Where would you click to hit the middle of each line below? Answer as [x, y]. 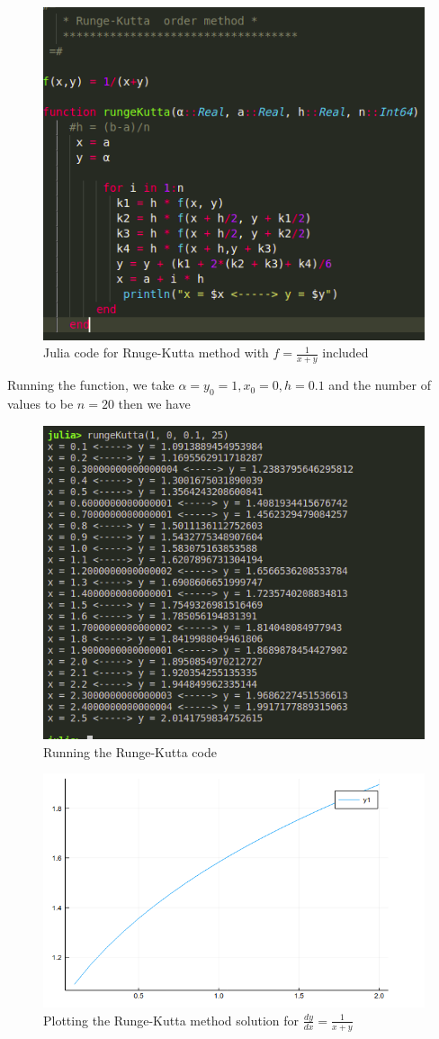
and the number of [380, 385]
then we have [154, 404]
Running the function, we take [91, 385]
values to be [40, 404]
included [345, 352]
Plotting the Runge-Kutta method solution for [171, 1020]
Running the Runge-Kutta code [130, 751]
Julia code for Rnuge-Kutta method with [156, 352]
